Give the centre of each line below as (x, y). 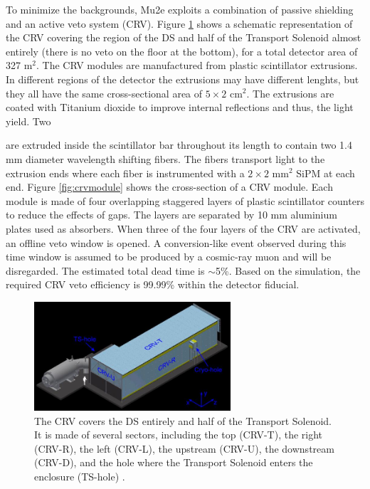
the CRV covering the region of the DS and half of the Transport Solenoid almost (184, 37)
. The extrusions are (290, 93)
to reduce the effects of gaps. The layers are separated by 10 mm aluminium (171, 215)
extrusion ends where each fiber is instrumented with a (125, 173)
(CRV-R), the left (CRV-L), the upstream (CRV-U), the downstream (184, 448)
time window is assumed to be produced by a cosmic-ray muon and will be (169, 257)
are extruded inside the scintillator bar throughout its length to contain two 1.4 (179, 145)
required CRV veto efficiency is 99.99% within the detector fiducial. (153, 284)
